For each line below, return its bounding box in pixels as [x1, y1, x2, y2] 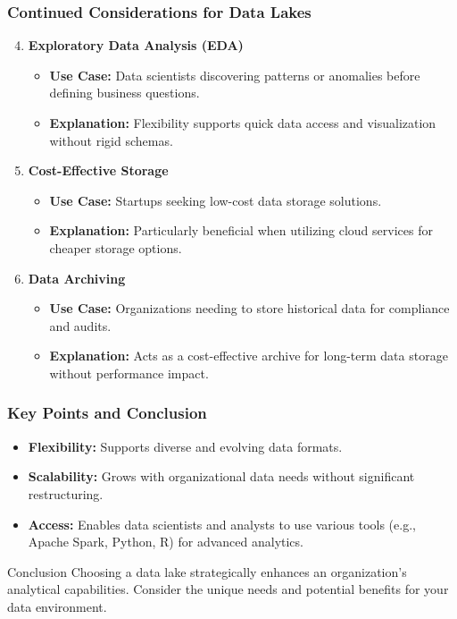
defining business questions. [49, 83, 200, 102]
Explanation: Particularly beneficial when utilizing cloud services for [49, 221, 433, 240]
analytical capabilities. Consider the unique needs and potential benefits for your [7, 580, 449, 598]
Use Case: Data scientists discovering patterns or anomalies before [49, 65, 420, 84]
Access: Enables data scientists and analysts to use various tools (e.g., [28, 514, 416, 533]
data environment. [7, 597, 107, 615]
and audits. [49, 316, 112, 335]
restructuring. [28, 484, 104, 503]
